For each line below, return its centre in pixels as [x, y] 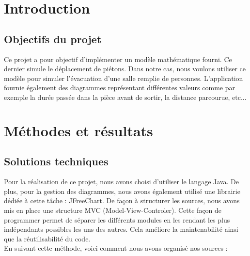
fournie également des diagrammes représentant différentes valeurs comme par [119, 88]
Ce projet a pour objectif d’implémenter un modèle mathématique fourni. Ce [118, 59]
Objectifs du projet [53, 39]
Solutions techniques [56, 161]
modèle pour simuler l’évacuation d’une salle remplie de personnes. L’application [124, 78]
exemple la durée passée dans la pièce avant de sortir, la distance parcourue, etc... [125, 97]
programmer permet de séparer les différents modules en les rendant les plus [117, 219]
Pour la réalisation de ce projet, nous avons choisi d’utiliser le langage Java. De [121, 182]
